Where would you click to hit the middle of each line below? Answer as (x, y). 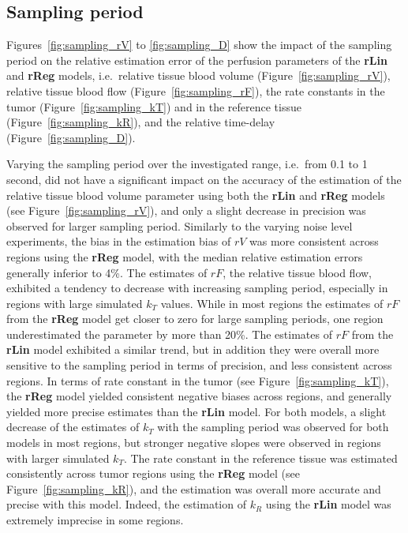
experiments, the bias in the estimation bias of (119, 241)
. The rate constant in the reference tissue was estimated (260, 458)
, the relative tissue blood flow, (298, 272)
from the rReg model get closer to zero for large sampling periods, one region (195, 319)
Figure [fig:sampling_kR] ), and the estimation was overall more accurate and (194, 488)
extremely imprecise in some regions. (95, 520)
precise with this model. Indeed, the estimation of (126, 504)
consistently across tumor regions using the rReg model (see (153, 473)
